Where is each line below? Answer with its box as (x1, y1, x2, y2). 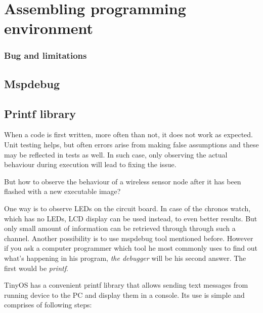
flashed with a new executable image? (4, 186, 121, 197)
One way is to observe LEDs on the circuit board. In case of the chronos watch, (4, 203, 251, 213)
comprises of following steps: (4, 299, 92, 310)
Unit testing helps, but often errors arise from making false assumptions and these (4, 139, 259, 149)
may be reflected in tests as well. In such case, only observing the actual (4, 149, 228, 160)
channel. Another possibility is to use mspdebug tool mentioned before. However (4, 232, 253, 243)
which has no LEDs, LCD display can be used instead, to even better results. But (4, 213, 257, 223)
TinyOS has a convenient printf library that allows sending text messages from (4, 280, 248, 290)
